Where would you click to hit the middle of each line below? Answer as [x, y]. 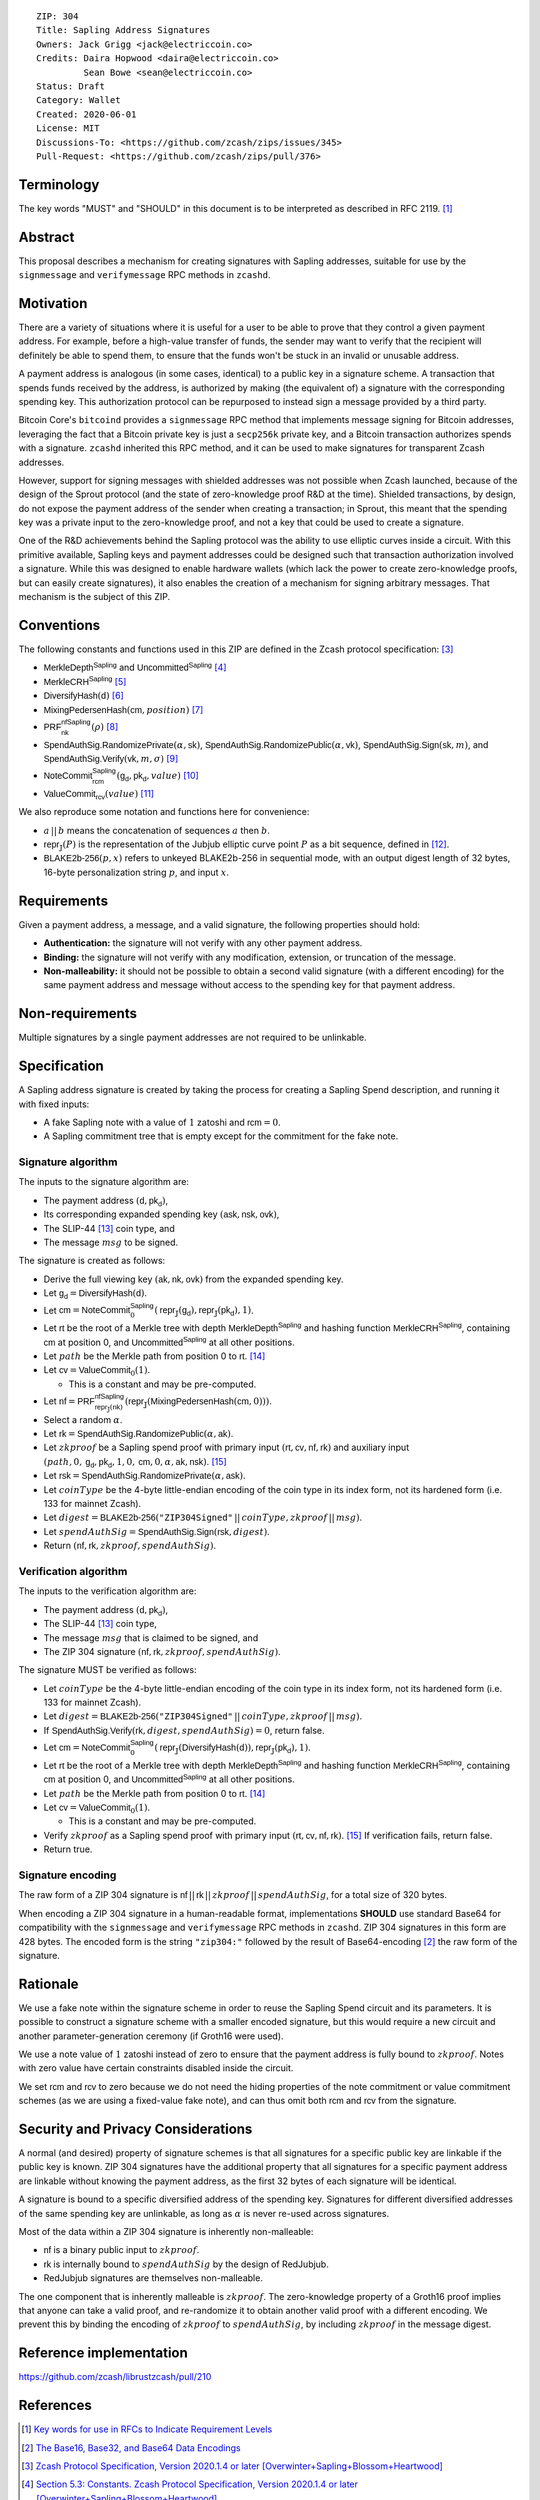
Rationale [48, 1983]
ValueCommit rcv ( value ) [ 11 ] [99, 794]
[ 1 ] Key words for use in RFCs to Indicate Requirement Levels [147, 2429]
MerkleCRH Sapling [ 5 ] [85, 681]
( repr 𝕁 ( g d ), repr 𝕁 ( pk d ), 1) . [204, 1311]
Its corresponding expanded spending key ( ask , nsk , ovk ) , [161, 1214]
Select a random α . [83, 1419]
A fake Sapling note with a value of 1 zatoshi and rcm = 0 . [162, 1122]
